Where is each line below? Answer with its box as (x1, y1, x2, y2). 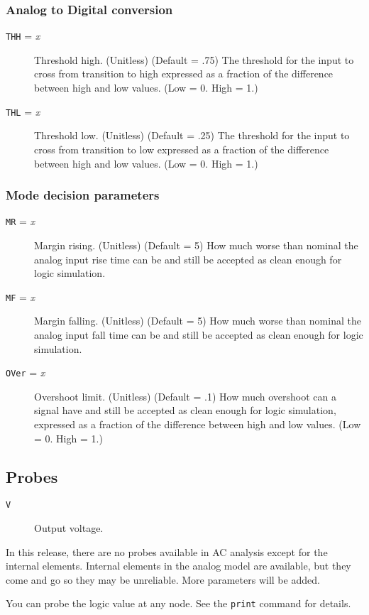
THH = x (6, 28, 40, 43)
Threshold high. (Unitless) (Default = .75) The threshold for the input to (34, 52, 354, 67)
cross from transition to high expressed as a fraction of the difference (34, 66, 334, 81)
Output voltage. (34, 521, 104, 535)
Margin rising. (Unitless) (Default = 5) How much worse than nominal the (34, 237, 358, 252)
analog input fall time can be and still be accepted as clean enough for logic (34, 327, 363, 342)
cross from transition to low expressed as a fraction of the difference (34, 141, 329, 156)
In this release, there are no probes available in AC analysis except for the (6, 544, 328, 559)
